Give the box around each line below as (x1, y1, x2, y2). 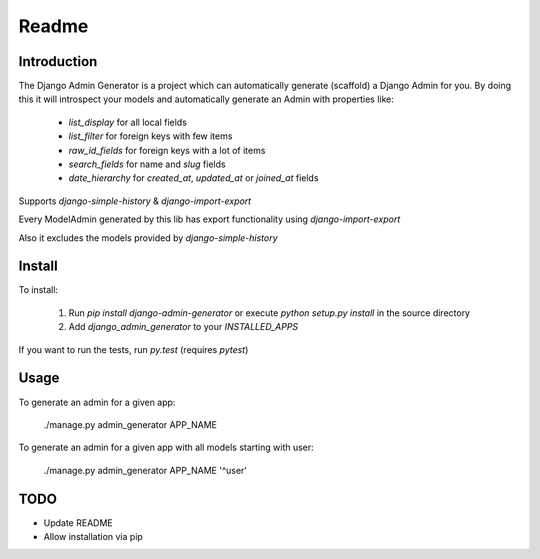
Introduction (18, 53, 98, 70)
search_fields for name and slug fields (68, 158, 226, 170)
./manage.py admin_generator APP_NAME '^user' (43, 464, 248, 476)
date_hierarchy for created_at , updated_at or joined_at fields (68, 172, 319, 184)
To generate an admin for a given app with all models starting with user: (18, 441, 314, 454)
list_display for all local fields (68, 116, 187, 128)
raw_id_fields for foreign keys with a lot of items (68, 144, 266, 156)
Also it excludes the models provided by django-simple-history (18, 231, 279, 244)
